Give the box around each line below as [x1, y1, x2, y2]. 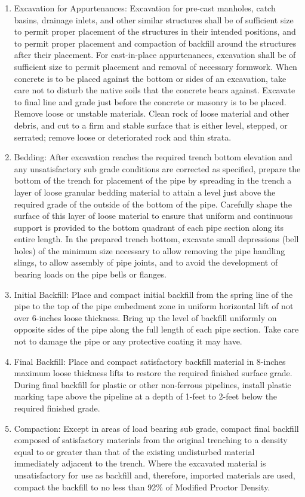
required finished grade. [14, 402, 100, 414]
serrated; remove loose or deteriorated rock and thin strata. [14, 130, 232, 143]
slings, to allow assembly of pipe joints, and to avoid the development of [14, 256, 278, 269]
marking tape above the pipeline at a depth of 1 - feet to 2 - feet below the [14, 390, 278, 403]
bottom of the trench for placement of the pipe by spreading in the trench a [14, 174, 292, 187]
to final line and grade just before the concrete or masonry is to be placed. [14, 95, 286, 108]
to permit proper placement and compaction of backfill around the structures [14, 36, 297, 49]
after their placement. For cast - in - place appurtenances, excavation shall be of [14, 48, 296, 61]
